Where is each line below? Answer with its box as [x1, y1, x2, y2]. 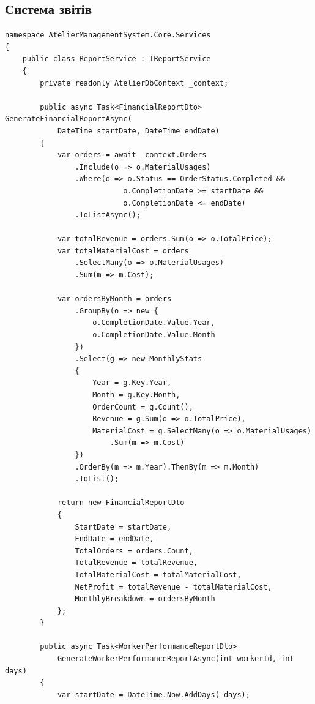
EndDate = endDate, [75, 534, 154, 544]
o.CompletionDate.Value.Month [92, 331, 215, 340]
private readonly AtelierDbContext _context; [40, 78, 229, 88]
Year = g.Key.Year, [92, 378, 172, 388]
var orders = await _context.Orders [57, 151, 207, 160]
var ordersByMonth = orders [57, 294, 172, 304]
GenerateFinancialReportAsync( [5, 114, 132, 124]
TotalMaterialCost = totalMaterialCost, [75, 570, 242, 579]
